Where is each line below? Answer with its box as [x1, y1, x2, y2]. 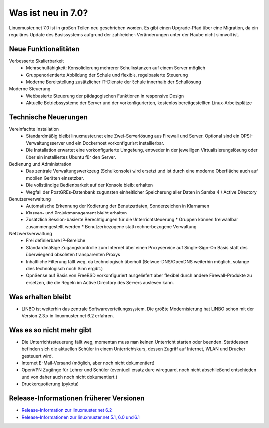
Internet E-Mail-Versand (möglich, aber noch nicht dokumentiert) [21, 360, 155, 366]
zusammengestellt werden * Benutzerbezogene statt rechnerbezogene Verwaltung [26, 223, 197, 229]
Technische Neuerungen [9, 113, 88, 121]
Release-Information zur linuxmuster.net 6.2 [21, 407, 112, 413]
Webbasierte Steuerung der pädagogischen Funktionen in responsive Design [26, 93, 184, 99]
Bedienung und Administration [9, 161, 72, 167]
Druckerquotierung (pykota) [21, 381, 79, 387]
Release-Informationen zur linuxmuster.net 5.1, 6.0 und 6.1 [21, 414, 140, 420]
